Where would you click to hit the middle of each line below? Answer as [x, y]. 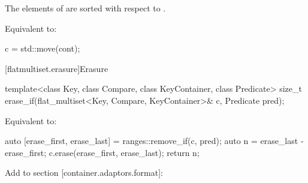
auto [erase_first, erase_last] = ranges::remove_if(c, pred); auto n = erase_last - [154, 141]
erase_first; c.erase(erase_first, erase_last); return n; [102, 152]
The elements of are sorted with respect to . [85, 8]
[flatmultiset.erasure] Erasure [57, 68]
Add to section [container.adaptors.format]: [84, 172]
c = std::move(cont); [43, 48]
